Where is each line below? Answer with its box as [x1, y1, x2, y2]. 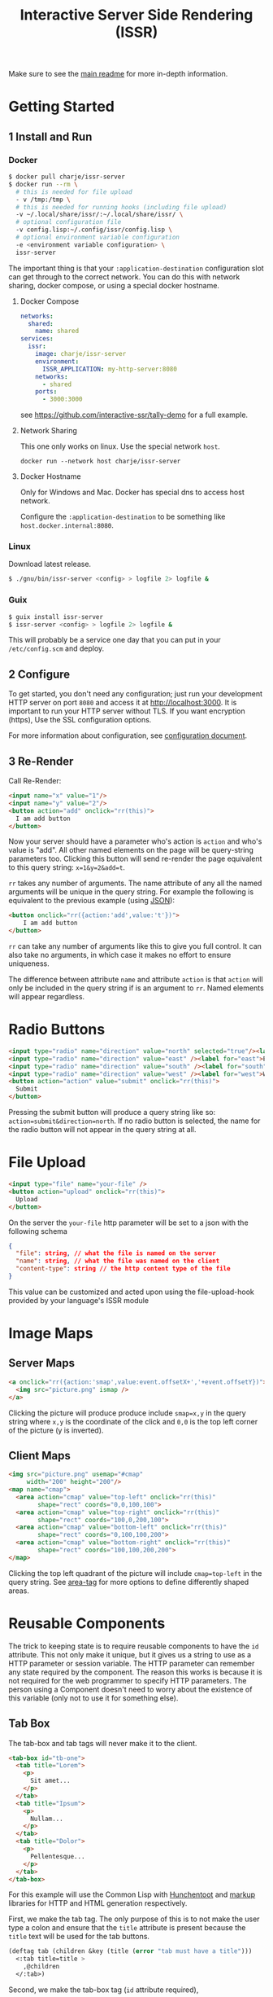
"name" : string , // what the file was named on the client [15, 1257, 220, 1266]
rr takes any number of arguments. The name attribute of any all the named [8, 878, 262, 889]
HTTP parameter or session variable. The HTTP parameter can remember [8, 1658, 255, 1668]
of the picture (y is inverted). [8, 1425, 104, 1435]
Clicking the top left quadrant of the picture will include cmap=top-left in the [8, 1568, 262, 1578]
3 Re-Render [8, 754, 74, 768]
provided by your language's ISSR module [8, 1295, 149, 1305]
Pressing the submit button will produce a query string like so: [8, 1108, 216, 1117]
